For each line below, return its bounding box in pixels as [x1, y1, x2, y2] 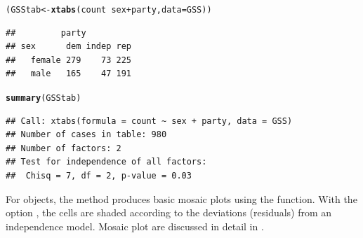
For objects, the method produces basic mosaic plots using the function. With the [6, 191, 357, 206]
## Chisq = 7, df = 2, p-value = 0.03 [6, 171, 192, 181]
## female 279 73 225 [6, 55, 131, 65]
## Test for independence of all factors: [6, 157, 207, 167]
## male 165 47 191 [6, 69, 131, 79]
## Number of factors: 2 [6, 143, 121, 153]
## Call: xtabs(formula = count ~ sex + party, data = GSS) [6, 115, 293, 126]
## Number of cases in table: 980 [6, 129, 167, 140]
